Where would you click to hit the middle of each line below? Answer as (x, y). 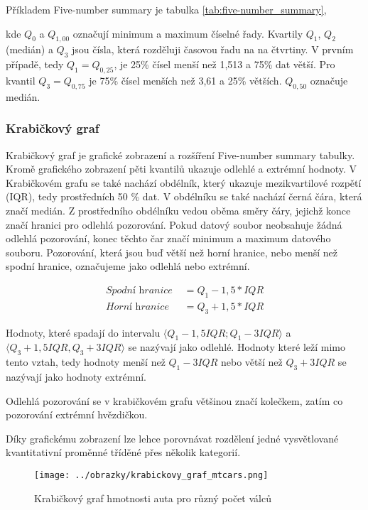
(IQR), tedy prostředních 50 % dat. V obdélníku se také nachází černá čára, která (184, 196)
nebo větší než (251, 362)
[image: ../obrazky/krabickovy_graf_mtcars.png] (151, 475)
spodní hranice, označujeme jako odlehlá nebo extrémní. (128, 266)
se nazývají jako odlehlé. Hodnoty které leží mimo (237, 347)
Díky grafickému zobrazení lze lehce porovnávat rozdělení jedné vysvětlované (172, 438)
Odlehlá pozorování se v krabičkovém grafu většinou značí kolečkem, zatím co (174, 400)
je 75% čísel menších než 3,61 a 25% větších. (185, 80)
